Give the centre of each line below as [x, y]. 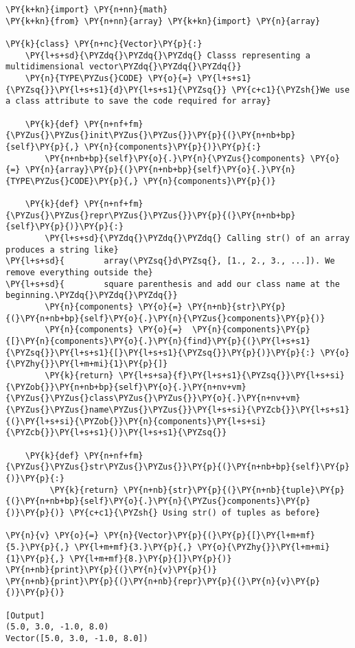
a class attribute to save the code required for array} [138, 101]
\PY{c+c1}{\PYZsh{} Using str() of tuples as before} [195, 512]
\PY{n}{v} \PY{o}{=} [53, 536]
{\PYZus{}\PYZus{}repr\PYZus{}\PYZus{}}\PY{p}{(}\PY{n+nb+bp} [151, 215]
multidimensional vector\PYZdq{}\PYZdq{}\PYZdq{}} [124, 67]
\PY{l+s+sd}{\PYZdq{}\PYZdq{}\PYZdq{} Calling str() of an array [197, 239]
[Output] [25, 615]
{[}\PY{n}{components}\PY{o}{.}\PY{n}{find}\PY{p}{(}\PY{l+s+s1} [158, 342]
